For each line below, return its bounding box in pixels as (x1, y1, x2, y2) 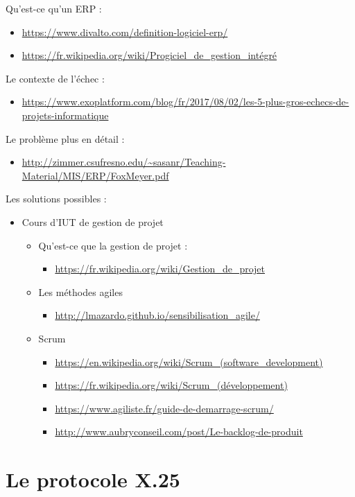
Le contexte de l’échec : (6, 71, 105, 85)
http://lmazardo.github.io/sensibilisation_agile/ (55, 308, 260, 322)
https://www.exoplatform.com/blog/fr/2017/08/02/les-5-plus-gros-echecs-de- (21, 94, 349, 109)
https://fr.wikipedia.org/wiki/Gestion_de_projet (55, 261, 265, 276)
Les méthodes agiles (38, 284, 123, 299)
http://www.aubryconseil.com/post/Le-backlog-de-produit (55, 424, 303, 439)
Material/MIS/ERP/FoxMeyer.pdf (21, 168, 169, 182)
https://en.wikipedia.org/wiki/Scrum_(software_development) (55, 354, 323, 369)
